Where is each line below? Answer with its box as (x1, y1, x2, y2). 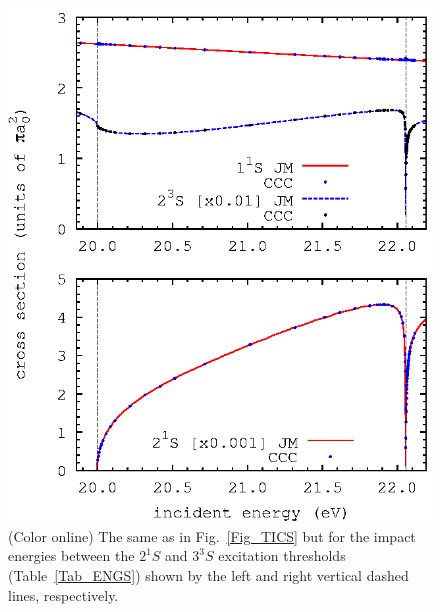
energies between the (8, 545, 135, 566)
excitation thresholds (218, 545, 346, 566)
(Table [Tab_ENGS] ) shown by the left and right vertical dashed (8, 564, 409, 585)
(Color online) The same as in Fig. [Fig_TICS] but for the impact (8, 525, 416, 546)
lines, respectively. (8, 584, 119, 605)
